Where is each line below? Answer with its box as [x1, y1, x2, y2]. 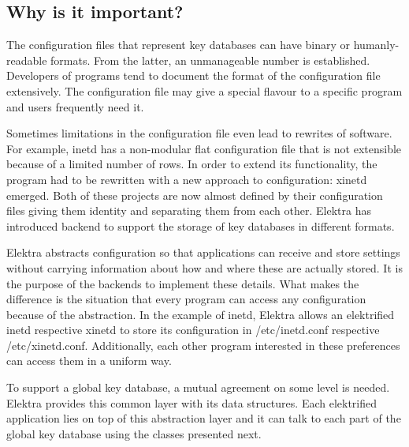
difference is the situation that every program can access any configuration [6, 291, 366, 307]
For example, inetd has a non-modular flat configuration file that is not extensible [6, 140, 402, 156]
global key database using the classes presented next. [6, 425, 262, 441]
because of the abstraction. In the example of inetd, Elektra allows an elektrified [6, 306, 395, 322]
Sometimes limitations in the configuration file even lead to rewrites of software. [6, 125, 392, 141]
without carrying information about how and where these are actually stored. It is [6, 259, 403, 276]
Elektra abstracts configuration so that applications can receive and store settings [6, 244, 400, 261]
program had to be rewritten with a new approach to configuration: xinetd [6, 171, 367, 187]
